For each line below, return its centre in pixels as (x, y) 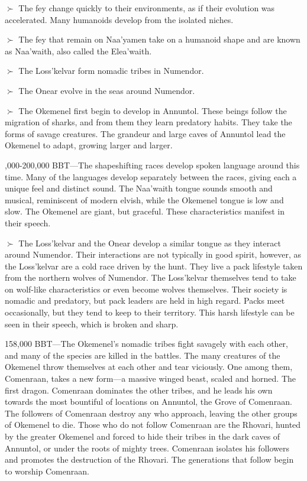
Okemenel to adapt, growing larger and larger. (89, 145)
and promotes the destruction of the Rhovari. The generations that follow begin (149, 459)
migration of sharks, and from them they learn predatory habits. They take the (148, 122)
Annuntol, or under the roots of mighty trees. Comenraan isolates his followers (147, 448)
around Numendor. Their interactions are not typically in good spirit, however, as (153, 254)
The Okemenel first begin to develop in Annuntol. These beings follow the (153, 110)
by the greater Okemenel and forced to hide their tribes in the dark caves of (143, 436)
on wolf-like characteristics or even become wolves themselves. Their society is (146, 289)
